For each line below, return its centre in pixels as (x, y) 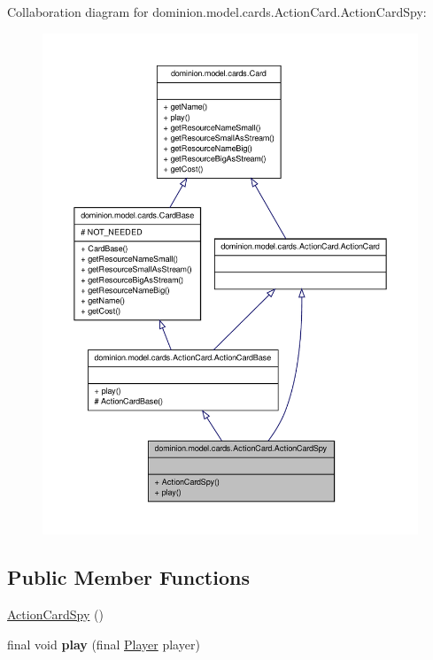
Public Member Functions (128, 577)
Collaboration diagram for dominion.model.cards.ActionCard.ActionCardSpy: (217, 12)
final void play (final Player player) (104, 644)
